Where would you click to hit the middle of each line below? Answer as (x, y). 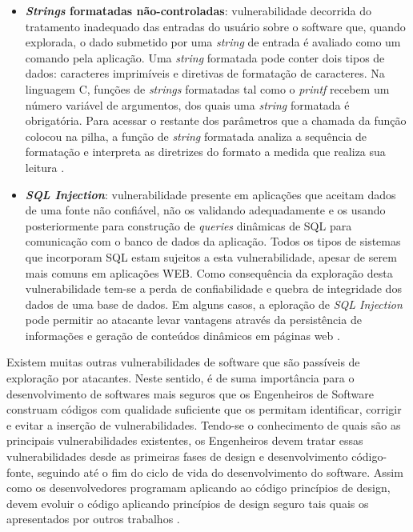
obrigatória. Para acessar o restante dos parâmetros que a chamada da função (216, 120)
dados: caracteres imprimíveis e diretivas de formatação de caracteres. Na (205, 73)
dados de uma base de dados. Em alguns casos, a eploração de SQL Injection (214, 304)
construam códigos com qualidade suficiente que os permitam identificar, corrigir (204, 409)
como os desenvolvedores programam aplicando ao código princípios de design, (198, 488)
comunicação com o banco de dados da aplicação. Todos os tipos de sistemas (213, 241)
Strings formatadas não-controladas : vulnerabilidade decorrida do (198, 10)
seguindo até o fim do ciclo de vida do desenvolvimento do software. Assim (220, 472)
